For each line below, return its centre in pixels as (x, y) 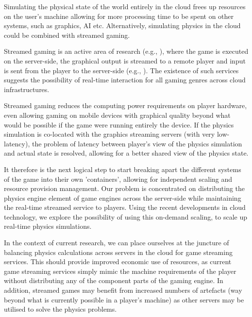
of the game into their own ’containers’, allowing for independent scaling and (118, 179)
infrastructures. (27, 89)
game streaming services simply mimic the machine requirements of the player (120, 271)
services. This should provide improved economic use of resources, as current (118, 262)
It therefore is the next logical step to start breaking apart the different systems (123, 169)
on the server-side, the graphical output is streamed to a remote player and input (125, 60)
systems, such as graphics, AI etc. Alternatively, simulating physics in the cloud (122, 25)
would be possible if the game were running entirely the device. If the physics (119, 124)
